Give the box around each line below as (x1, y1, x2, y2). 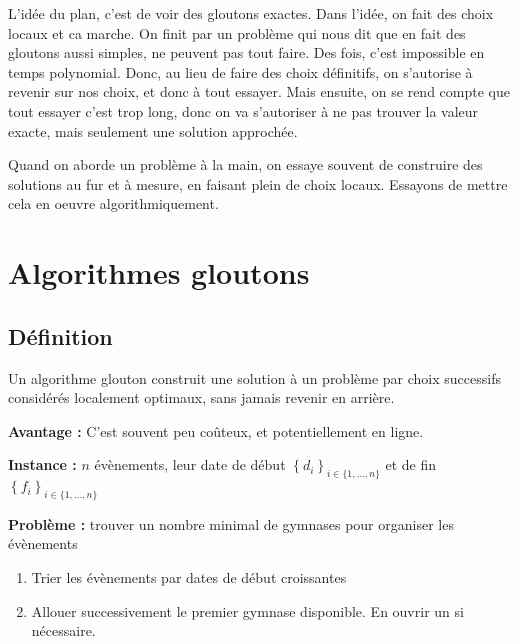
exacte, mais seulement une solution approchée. (8, 120, 298, 141)
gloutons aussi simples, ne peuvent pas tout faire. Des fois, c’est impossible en (8, 42, 485, 63)
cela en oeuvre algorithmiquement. (8, 193, 219, 214)
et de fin (385, 454, 437, 475)
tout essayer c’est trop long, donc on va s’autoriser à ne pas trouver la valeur (8, 100, 479, 121)
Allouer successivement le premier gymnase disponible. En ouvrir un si (31, 600, 464, 621)
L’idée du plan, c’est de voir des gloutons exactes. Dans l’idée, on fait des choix (8, 3, 494, 23)
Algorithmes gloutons (8, 252, 310, 293)
